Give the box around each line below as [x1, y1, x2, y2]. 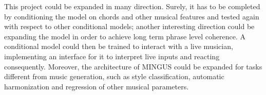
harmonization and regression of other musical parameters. [4, 81, 189, 91]
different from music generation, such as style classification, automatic [4, 71, 224, 82]
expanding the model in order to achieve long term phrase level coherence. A [4, 31, 246, 41]
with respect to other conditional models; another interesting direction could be [4, 21, 255, 32]
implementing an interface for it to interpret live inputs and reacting [4, 51, 220, 61]
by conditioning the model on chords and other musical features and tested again [4, 11, 259, 21]
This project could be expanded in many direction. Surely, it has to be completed [4, 1, 260, 11]
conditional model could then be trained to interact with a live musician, [4, 41, 233, 52]
